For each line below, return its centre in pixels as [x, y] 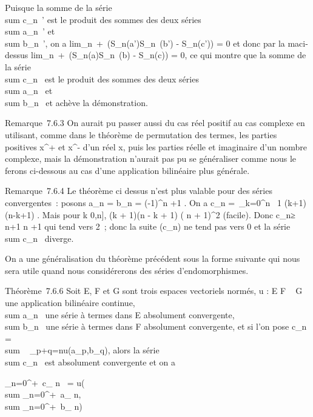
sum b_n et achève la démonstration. [76, 102]
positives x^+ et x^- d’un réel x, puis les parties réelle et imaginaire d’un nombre [156, 146]
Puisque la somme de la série [59, 7]
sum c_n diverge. [39, 238]
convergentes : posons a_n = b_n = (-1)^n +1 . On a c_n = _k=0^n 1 [143, 202]
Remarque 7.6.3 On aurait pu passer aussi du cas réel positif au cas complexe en [155, 123]
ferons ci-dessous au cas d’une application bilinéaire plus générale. [127, 170]
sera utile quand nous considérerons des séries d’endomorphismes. [127, 270]
